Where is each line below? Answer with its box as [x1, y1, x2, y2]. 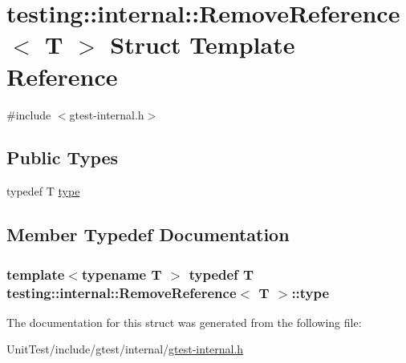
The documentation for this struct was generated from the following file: [6, 313, 362, 330]
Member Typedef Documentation [6, 222, 290, 247]
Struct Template [110, 28, 295, 61]
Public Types [6, 145, 119, 170]
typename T [81, 264, 162, 284]
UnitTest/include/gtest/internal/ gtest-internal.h [6, 341, 244, 357]
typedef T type [6, 183, 80, 200]
